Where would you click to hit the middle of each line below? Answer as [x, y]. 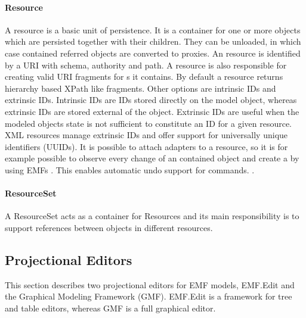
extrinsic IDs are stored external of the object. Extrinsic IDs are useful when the [152, 111]
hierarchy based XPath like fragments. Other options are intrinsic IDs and [140, 88]
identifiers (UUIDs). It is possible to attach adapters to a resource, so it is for [146, 146]
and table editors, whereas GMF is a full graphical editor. [110, 308]
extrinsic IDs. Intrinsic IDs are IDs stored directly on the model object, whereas [151, 100]
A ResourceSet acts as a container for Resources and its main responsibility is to [152, 216]
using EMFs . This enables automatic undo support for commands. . [130, 169]
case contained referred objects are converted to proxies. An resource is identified [153, 53]
